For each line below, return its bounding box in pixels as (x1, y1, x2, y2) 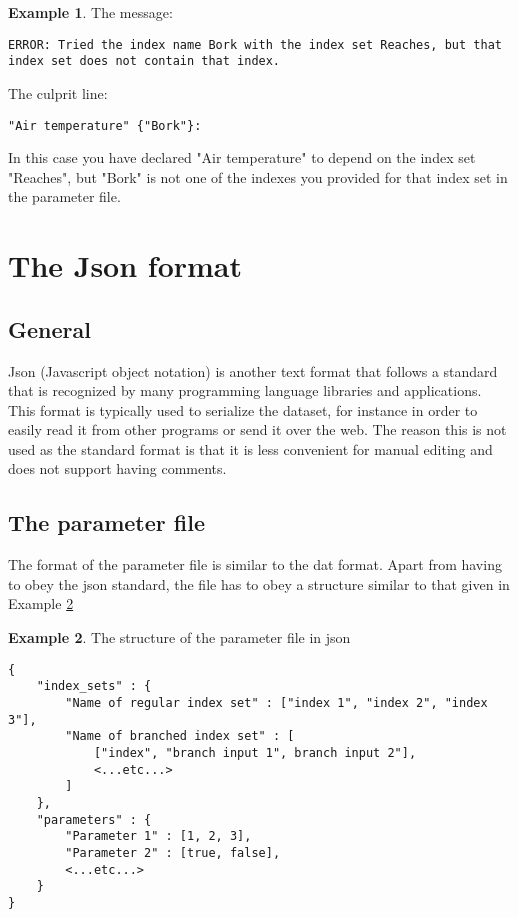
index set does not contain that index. (8, 54, 281, 69)
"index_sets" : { (36, 679, 152, 694)
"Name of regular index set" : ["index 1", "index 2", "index (65, 695, 488, 710)
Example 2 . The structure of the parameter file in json (8, 627, 351, 648)
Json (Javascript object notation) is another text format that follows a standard (8, 360, 498, 381)
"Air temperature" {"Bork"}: (8, 118, 202, 133)
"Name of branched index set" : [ (65, 729, 295, 744)
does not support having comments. (8, 458, 227, 479)
